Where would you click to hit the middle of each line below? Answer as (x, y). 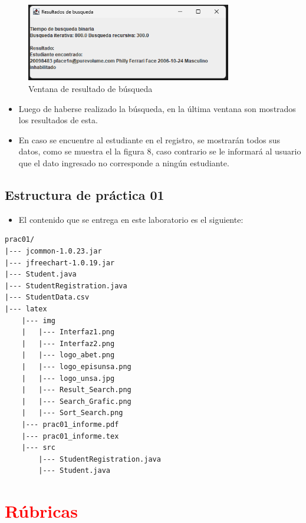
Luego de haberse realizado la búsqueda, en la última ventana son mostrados (157, 108)
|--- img (38, 320)
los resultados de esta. (58, 120)
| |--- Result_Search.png (76, 390)
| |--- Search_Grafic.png (76, 401)
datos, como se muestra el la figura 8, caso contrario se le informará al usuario (160, 151)
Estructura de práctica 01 (85, 195)
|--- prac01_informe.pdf (70, 424)
